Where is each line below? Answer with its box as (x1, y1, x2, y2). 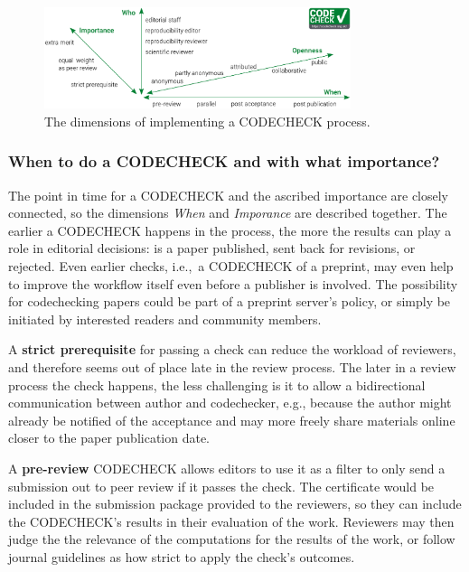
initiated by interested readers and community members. (8, 309, 322, 328)
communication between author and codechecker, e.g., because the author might (8, 393, 452, 412)
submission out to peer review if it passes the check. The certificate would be (8, 476, 435, 495)
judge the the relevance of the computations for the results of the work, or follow (8, 530, 455, 549)
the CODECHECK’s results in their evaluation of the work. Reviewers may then (8, 511, 455, 530)
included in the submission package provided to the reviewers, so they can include (8, 494, 462, 513)
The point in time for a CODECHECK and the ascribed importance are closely (8, 185, 449, 204)
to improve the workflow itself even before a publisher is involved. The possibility (8, 274, 458, 293)
